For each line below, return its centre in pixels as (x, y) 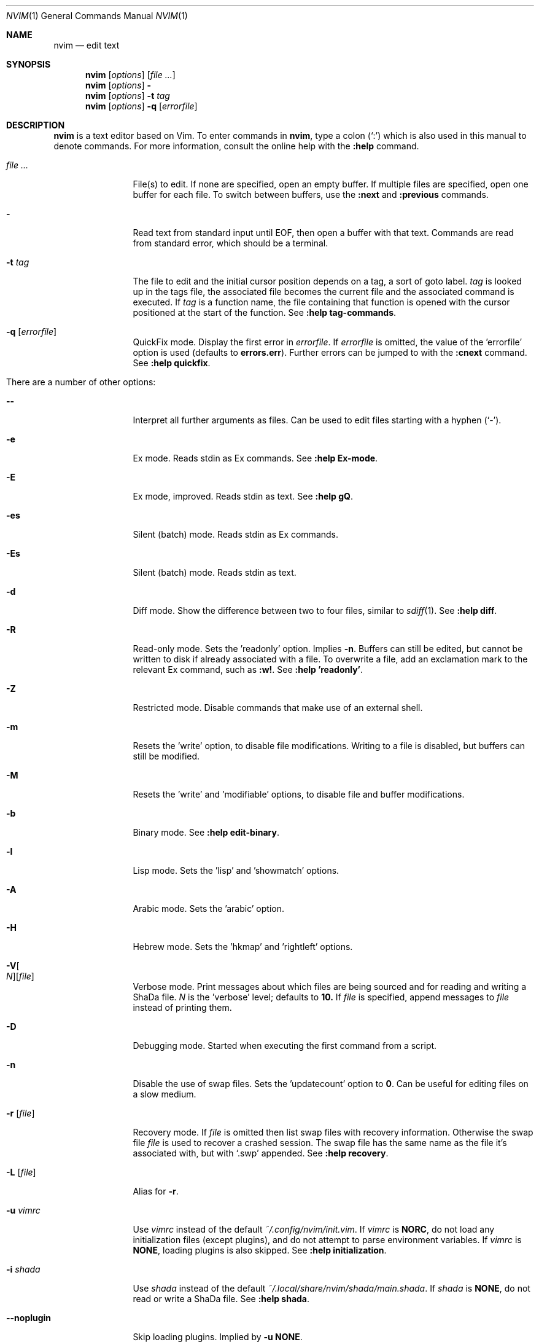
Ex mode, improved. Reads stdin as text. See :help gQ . (243, 496)
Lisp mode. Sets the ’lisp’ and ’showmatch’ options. (236, 870)
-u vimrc (23, 1210)
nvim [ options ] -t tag (128, 96)
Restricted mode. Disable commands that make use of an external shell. (278, 708)
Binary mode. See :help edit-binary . (206, 832)
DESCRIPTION (36, 125)
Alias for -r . (156, 1191)
